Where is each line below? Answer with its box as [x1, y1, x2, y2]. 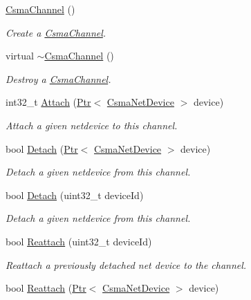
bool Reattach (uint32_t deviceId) [6, 234, 152, 248]
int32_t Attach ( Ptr [6, 95, 91, 109]
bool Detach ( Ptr [6, 141, 78, 156]
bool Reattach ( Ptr [6, 281, 86, 295]
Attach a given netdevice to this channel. [6, 118, 178, 132]
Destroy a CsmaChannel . [6, 71, 111, 86]
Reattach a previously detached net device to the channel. [6, 257, 247, 272]
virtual [6, 48, 34, 63]
